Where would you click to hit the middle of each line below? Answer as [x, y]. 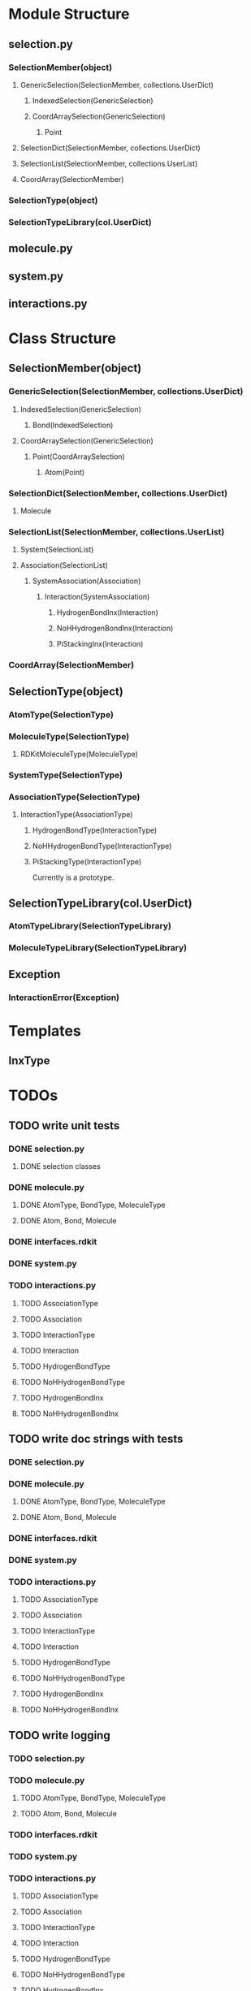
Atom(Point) [65, 472]
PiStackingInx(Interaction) [100, 644]
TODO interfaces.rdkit [53, 1834]
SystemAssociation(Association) [87, 581]
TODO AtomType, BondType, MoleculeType [93, 1798]
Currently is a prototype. [73, 877]
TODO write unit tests [64, 1125]
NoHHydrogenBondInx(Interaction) [115, 628]
